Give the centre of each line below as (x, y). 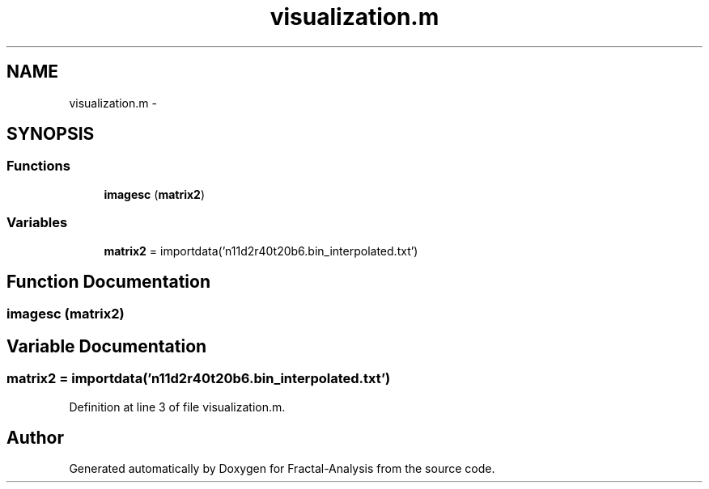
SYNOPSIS (51, 134)
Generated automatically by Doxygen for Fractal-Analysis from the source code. (282, 469)
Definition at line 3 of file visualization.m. (177, 407)
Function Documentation (108, 281)
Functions (38, 166)
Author (35, 438)
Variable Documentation (107, 346)
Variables (37, 223)
